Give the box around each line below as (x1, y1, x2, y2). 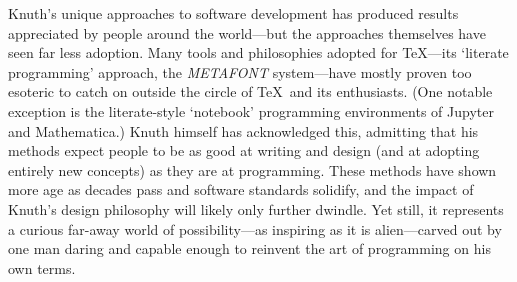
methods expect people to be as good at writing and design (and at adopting (8, 140, 480, 161)
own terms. (8, 257, 76, 278)
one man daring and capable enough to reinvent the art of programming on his (8, 238, 491, 259)
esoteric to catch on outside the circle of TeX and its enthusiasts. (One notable (8, 81, 493, 102)
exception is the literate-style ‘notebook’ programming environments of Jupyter (8, 100, 494, 121)
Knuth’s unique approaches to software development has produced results (8, 3, 459, 23)
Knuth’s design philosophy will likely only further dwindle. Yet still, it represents (8, 198, 504, 219)
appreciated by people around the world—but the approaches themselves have (8, 22, 486, 43)
